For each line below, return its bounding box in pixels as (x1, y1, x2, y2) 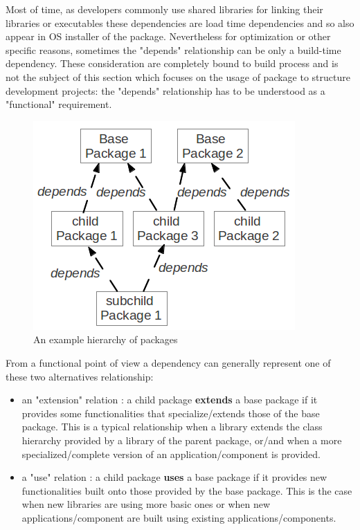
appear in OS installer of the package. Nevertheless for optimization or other (6, 29, 331, 44)
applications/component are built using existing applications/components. (21, 510, 336, 524)
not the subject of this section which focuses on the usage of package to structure (6, 69, 350, 84)
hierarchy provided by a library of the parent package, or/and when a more (21, 432, 342, 447)
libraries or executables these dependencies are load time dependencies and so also (6, 15, 354, 30)
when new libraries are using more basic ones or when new (21, 497, 271, 511)
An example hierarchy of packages (33, 332, 178, 347)
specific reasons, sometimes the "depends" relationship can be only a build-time (6, 42, 341, 57)
